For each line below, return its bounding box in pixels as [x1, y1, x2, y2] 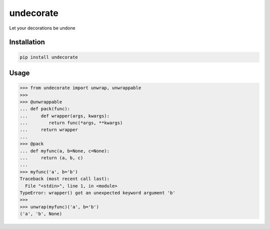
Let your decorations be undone [9, 25, 75, 31]
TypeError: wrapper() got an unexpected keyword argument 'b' [19, 190, 175, 195]
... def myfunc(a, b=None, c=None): [19, 148, 110, 153]
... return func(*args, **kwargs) [19, 120, 123, 126]
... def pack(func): [19, 106, 70, 112]
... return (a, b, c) [19, 155, 83, 161]
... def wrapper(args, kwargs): [19, 113, 110, 118]
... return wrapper [19, 127, 78, 132]
